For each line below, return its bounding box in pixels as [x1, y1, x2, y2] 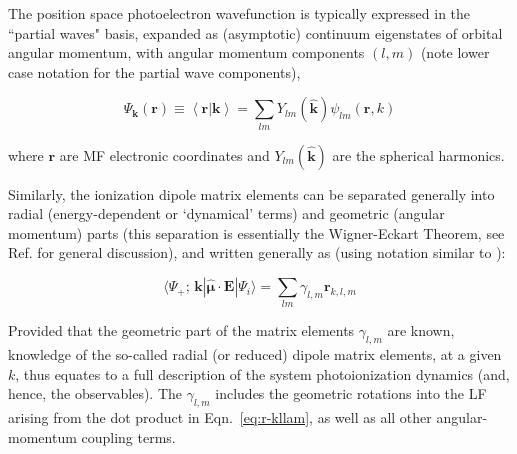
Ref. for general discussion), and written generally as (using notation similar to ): [8, 242, 506, 263]
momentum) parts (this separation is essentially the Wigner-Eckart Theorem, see [8, 222, 505, 243]
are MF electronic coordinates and [59, 144, 270, 165]
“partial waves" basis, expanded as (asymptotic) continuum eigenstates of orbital [8, 22, 503, 43]
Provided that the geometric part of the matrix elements [8, 320, 355, 341]
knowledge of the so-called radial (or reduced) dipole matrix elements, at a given [8, 344, 502, 365]
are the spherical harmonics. [332, 144, 505, 165]
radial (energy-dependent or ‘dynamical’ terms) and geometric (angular [8, 203, 445, 224]
